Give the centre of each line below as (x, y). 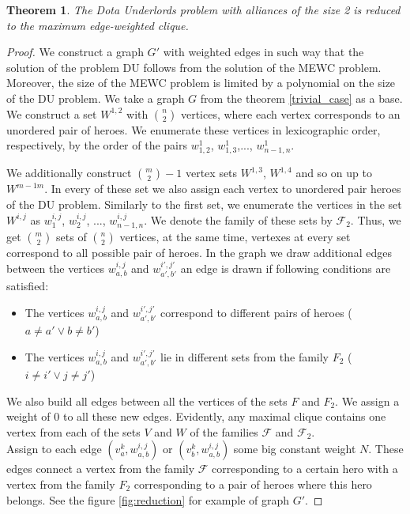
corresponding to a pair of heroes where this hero (253, 484)
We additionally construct (69, 173)
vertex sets (211, 173)
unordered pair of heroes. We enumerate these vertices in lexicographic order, (194, 129)
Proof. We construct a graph (75, 52)
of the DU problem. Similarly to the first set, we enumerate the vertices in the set (204, 204)
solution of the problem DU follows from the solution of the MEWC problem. (194, 67)
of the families (224, 431)
